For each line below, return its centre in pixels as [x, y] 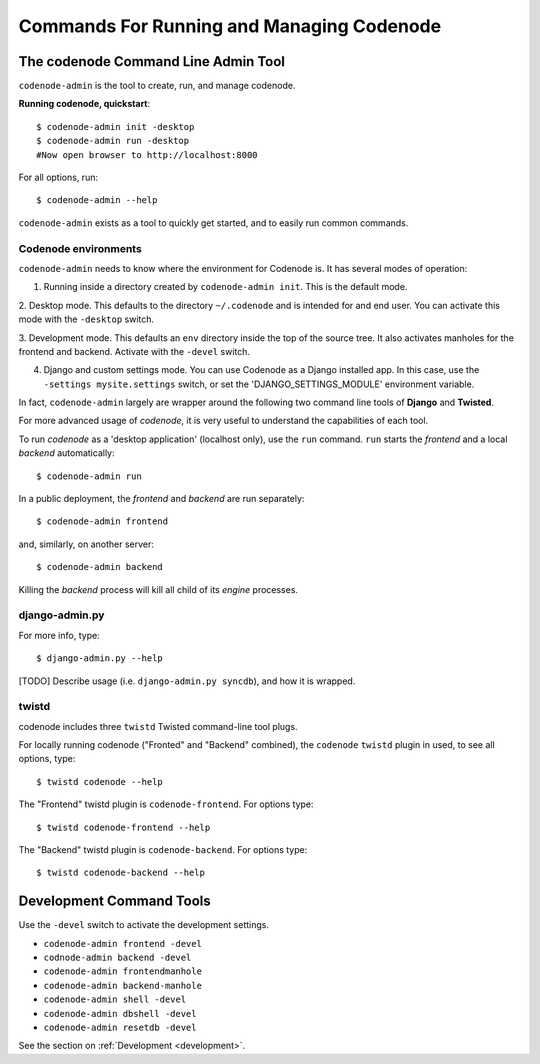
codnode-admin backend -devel [117, 958]
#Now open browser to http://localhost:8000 [147, 154]
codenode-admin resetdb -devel [120, 1028]
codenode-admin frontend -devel [122, 943]
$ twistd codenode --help [100, 781]
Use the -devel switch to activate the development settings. [144, 925]
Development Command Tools [115, 901]
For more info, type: [59, 635]
